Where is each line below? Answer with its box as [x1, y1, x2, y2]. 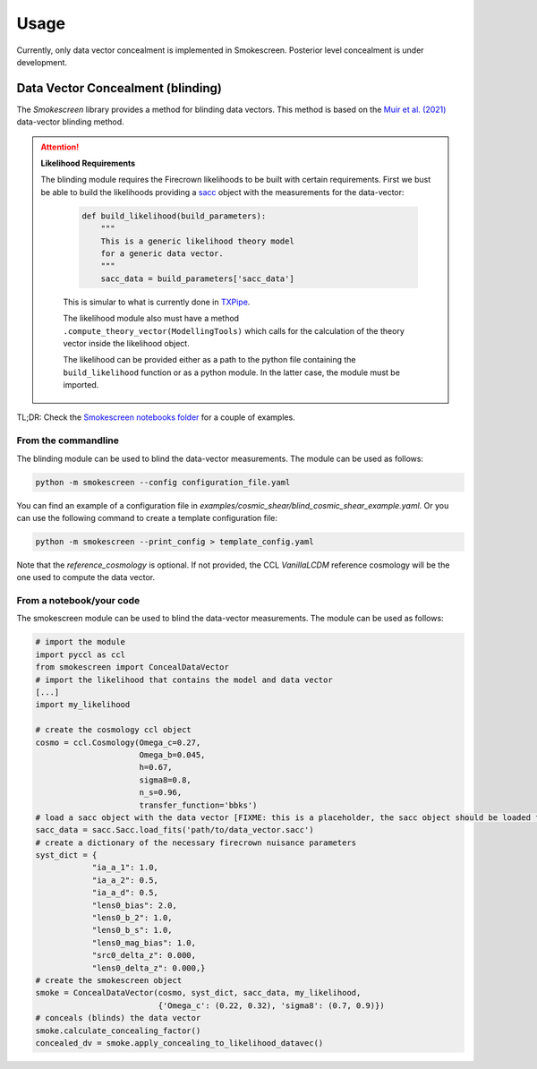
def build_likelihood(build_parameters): [81, 210, 267, 221]
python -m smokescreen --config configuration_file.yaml [35, 477, 291, 487]
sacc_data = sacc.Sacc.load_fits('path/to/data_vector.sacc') [35, 825, 314, 835]
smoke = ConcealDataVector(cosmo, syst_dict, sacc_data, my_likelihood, [35, 988, 362, 998]
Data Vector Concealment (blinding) [16, 81, 223, 96]
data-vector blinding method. [16, 116, 124, 127]
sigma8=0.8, [139, 774, 192, 785]
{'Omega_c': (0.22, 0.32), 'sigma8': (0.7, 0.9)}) [158, 1000, 385, 1011]
